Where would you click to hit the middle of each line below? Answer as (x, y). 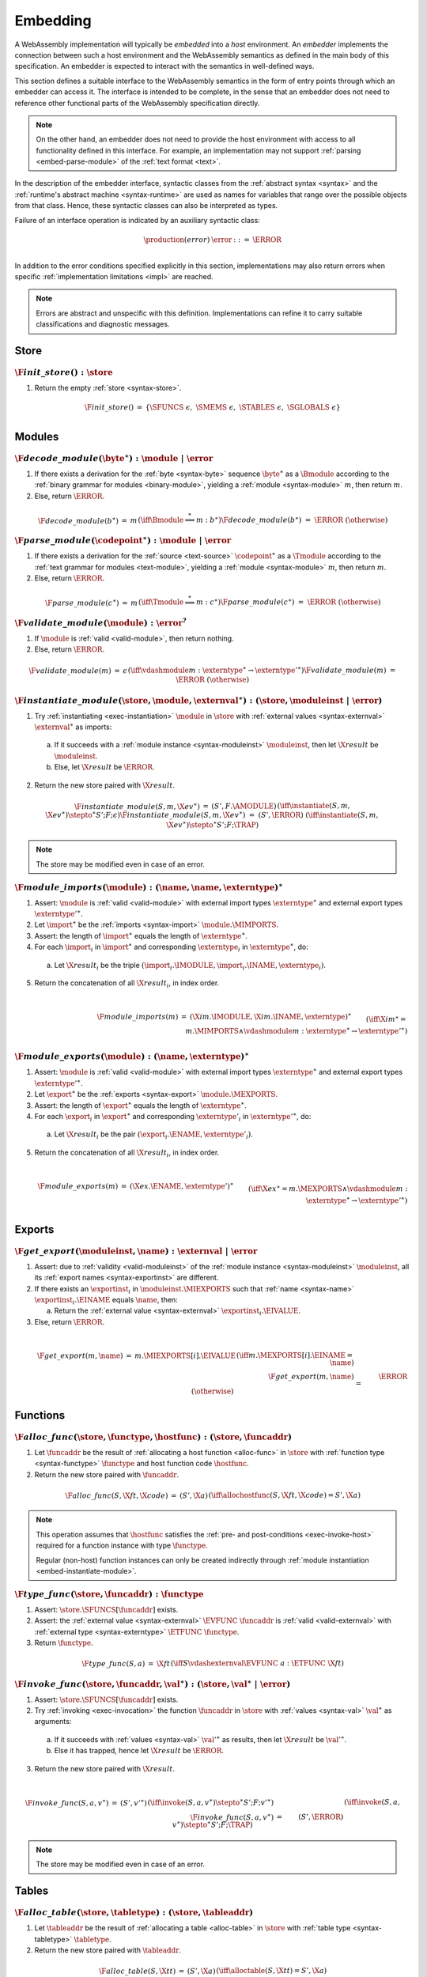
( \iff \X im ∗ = (386, 1019)
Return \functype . (64, 1642)
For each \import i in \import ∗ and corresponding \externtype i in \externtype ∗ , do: (171, 947)
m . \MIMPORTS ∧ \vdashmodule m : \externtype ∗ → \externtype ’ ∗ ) (297, 1030)
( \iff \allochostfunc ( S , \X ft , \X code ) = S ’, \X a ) (285, 1495)
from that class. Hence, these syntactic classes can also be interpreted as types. (146, 206)
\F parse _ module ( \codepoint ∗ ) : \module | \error (123, 540)
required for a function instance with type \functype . (122, 1545)
